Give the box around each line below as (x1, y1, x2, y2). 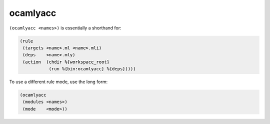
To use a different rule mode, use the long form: (9, 79, 108, 85)
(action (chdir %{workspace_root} (22, 59, 110, 65)
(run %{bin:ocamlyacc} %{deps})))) (48, 66, 136, 72)
